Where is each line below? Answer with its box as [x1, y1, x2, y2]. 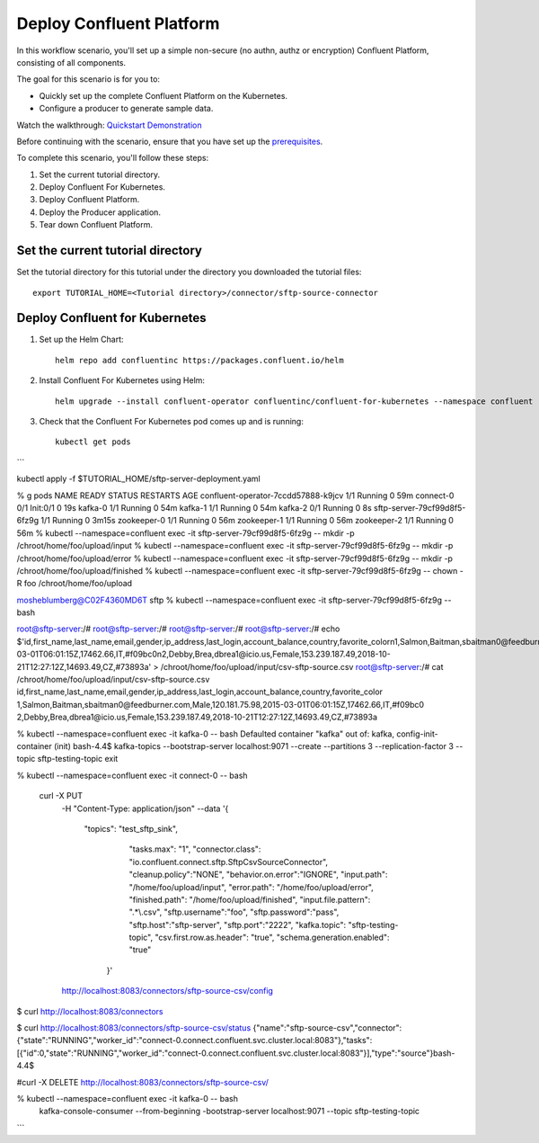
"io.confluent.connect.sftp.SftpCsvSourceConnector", [128, 856, 328, 867]
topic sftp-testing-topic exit [16, 754, 119, 764]
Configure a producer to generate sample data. [39, 103, 214, 114]
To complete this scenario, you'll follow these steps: [16, 153, 209, 164]
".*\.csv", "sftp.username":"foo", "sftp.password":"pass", [128, 906, 340, 917]
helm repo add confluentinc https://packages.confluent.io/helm [55, 355, 345, 365]
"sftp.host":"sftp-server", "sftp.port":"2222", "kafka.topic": [128, 919, 346, 930]
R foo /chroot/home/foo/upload [16, 578, 133, 589]
